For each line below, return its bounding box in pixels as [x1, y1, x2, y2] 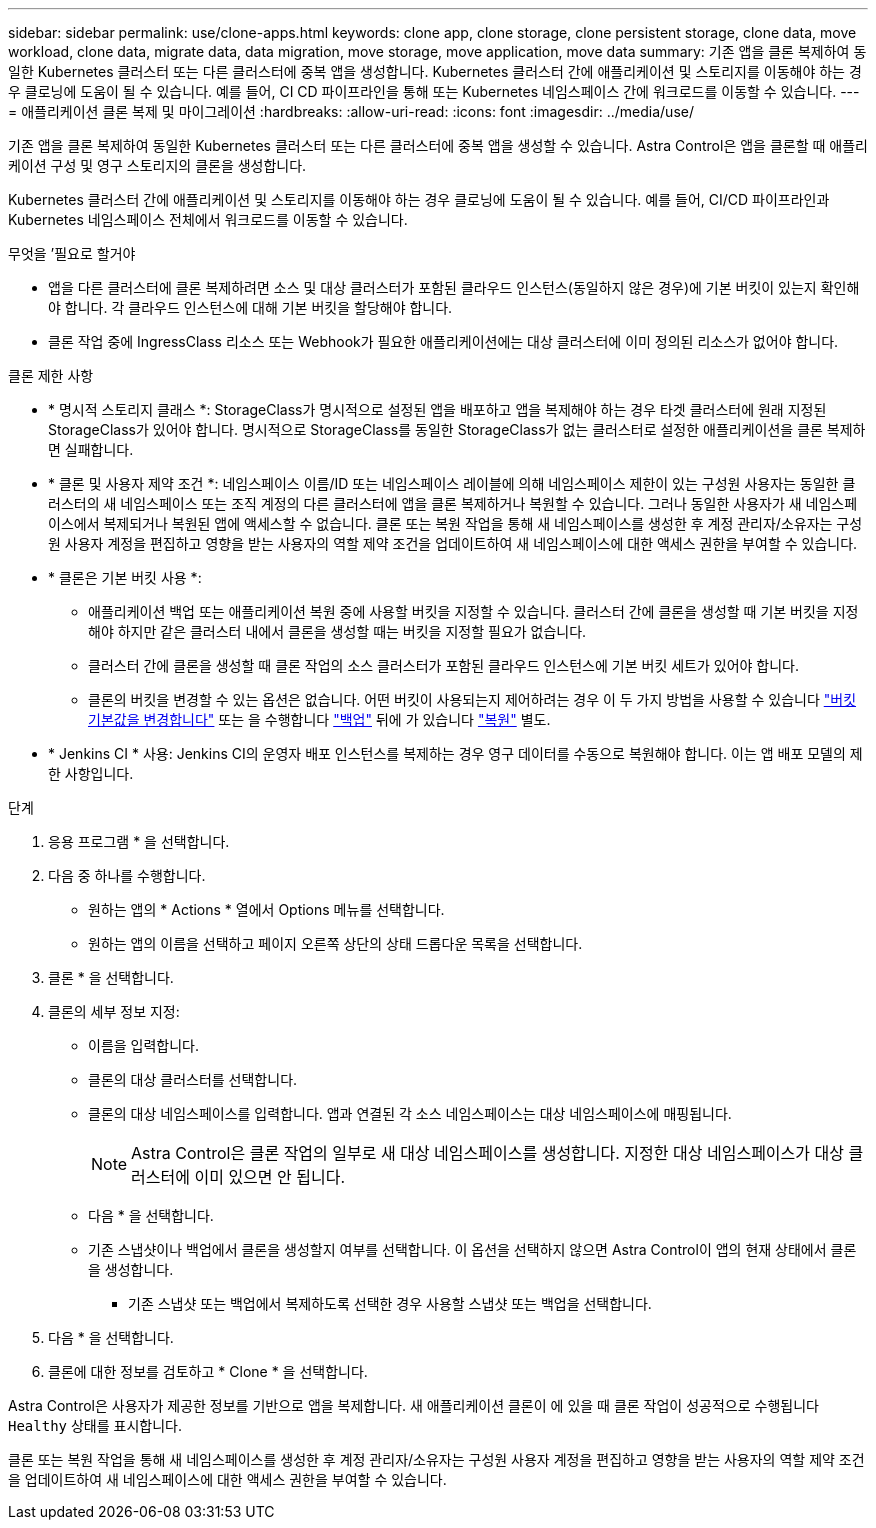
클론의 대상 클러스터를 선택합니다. [88, 1071, 298, 1088]
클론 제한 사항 [8, 367, 94, 384]
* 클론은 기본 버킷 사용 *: [48, 569, 202, 586]
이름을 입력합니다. [88, 1037, 200, 1054]
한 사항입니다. [48, 765, 134, 782]
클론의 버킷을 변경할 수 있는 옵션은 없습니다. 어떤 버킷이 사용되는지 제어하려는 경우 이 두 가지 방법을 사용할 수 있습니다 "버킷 [88, 691, 857, 708]
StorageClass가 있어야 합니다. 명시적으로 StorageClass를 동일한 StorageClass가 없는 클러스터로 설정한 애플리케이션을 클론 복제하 [48, 421, 866, 438]
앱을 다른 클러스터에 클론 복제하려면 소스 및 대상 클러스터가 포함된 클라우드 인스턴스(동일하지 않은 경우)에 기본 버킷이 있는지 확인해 [48, 279, 860, 296]
